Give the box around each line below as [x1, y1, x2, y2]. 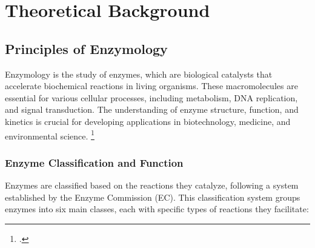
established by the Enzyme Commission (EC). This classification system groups [5, 190, 300, 203]
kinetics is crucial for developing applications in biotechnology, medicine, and [5, 115, 291, 127]
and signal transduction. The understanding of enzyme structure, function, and [5, 103, 299, 116]
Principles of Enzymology [5, 39, 168, 58]
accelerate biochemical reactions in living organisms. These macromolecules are [5, 79, 298, 92]
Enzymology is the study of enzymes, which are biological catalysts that [5, 67, 273, 80]
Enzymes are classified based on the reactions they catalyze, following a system [5, 179, 299, 192]
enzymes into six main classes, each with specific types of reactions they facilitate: [5, 203, 309, 215]
